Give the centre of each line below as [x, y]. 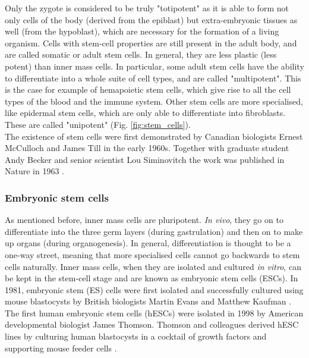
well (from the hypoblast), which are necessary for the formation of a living [142, 31]
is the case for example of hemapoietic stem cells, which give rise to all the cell [148, 89]
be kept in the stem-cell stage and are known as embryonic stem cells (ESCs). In [152, 278]
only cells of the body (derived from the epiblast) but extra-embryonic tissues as [151, 19]
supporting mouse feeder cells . [61, 348]
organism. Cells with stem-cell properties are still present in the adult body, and [151, 43]
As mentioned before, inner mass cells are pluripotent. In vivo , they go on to [144, 220]
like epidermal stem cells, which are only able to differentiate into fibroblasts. [145, 113]
